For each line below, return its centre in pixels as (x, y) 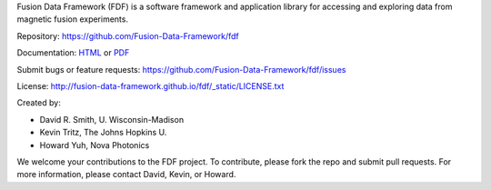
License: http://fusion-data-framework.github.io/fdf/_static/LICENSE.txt (150, 85)
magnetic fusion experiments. (73, 19)
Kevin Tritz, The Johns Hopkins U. (103, 133)
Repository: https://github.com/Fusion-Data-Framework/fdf (128, 35)
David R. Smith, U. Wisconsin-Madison (112, 119)
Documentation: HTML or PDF (73, 53)
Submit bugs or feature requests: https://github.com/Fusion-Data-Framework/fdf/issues (181, 69)
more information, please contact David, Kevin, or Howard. (126, 175)
